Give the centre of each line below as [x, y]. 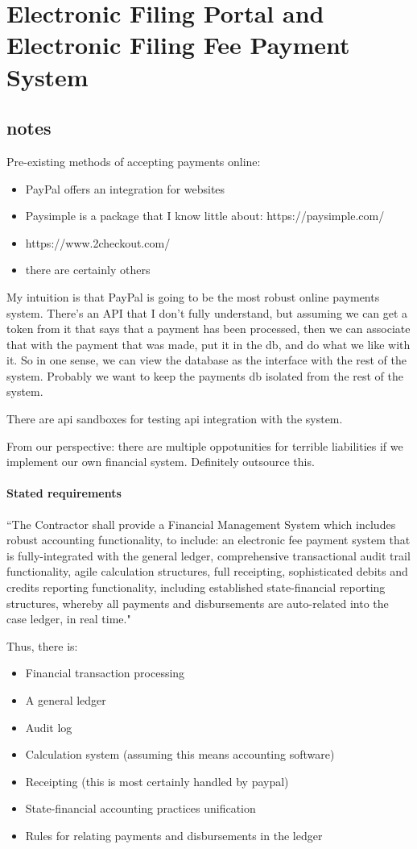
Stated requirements [64, 493]
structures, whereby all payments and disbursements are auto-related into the [198, 603]
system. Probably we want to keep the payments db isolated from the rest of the [205, 375]
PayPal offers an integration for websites [125, 188]
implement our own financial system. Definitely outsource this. [161, 462]
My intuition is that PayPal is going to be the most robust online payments [193, 296]
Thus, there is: [42, 645]
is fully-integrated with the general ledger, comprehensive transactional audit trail [208, 555]
